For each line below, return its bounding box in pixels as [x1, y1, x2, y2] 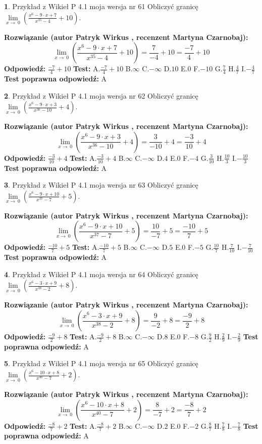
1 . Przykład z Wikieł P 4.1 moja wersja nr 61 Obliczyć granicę [4, 1, 198, 11]
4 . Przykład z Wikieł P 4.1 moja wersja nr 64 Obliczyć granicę [4, 269, 198, 279]
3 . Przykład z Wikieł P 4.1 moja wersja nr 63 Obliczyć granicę [4, 180, 198, 190]
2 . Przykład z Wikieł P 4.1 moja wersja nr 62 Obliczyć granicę [4, 90, 198, 101]
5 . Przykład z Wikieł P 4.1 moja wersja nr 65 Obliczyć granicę [4, 358, 198, 369]
